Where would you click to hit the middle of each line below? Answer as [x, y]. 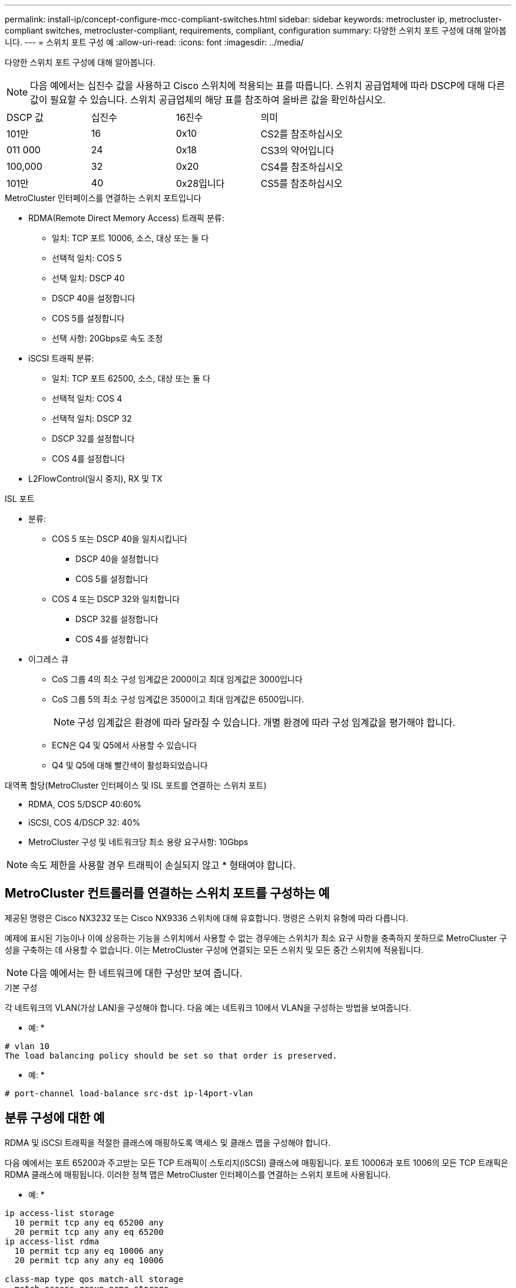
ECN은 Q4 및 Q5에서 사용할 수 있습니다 [125, 745]
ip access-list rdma [52, 1241]
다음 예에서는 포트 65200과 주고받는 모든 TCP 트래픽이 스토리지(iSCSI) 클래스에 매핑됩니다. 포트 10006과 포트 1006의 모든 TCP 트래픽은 [257, 1162]
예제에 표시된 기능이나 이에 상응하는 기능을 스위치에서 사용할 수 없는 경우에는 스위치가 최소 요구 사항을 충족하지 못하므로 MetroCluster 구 [256, 938]
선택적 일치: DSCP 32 [92, 418]
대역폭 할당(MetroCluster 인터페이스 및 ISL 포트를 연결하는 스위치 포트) [136, 785]
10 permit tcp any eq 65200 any [89, 1222]
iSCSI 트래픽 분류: [61, 358]
